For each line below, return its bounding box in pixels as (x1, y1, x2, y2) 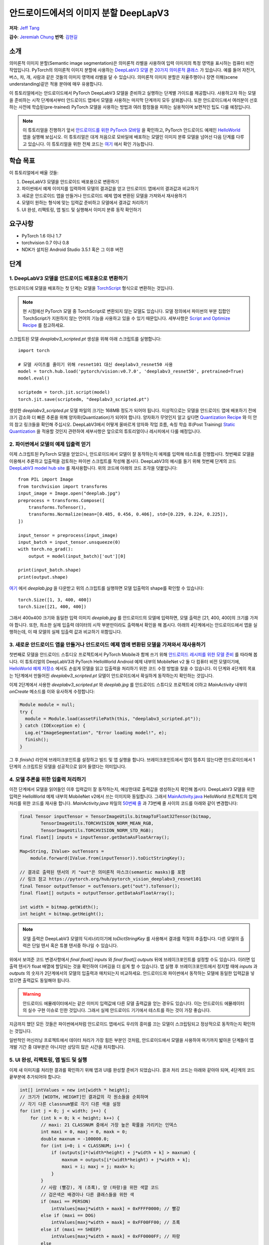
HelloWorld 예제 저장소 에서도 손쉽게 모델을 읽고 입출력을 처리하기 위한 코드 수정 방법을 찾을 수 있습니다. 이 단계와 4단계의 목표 (9, 665, 256, 672)
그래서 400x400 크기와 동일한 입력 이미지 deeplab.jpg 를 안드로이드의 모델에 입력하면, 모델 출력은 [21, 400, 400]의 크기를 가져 (9, 615, 259, 621)
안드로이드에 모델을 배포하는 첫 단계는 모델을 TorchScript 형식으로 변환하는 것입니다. (9, 285, 174, 291)
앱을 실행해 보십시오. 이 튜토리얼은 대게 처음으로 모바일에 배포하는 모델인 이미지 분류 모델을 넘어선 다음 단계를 (22, 134, 235, 140)
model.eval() (18, 375, 50, 381)
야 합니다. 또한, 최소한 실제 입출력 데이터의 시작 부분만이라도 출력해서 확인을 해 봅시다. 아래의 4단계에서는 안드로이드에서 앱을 (9, 622, 253, 627)
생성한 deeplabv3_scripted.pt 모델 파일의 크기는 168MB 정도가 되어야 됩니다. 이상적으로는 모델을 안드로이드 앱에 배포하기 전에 (9, 407, 257, 413)
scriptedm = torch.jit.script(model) (18, 389, 111, 395)
